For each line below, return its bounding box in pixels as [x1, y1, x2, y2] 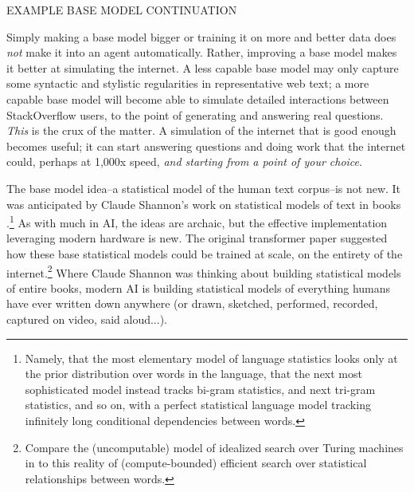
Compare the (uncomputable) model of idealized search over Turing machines [25, 439, 404, 455]
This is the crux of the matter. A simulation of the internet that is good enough [6, 122, 396, 139]
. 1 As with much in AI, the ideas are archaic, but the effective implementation [6, 212, 388, 230]
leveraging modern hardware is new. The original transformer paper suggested [6, 230, 388, 246]
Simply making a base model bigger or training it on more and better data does [6, 28, 396, 45]
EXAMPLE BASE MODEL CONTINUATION [6, 2, 237, 18]
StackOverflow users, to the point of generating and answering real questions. [6, 106, 384, 123]
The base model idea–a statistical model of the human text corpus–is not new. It [6, 179, 401, 196]
